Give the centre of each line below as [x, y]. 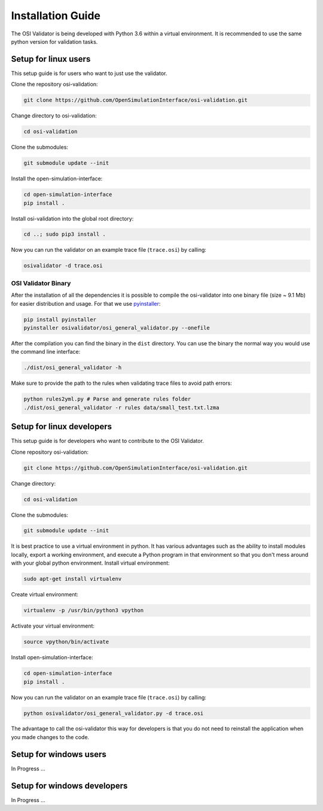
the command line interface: [46, 352]
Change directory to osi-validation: [54, 116]
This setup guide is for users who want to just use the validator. [89, 73]
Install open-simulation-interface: [52, 658]
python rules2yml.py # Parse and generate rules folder [107, 399]
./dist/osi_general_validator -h [73, 368]
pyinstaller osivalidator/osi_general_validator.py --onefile [117, 328]
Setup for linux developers [61, 426]
